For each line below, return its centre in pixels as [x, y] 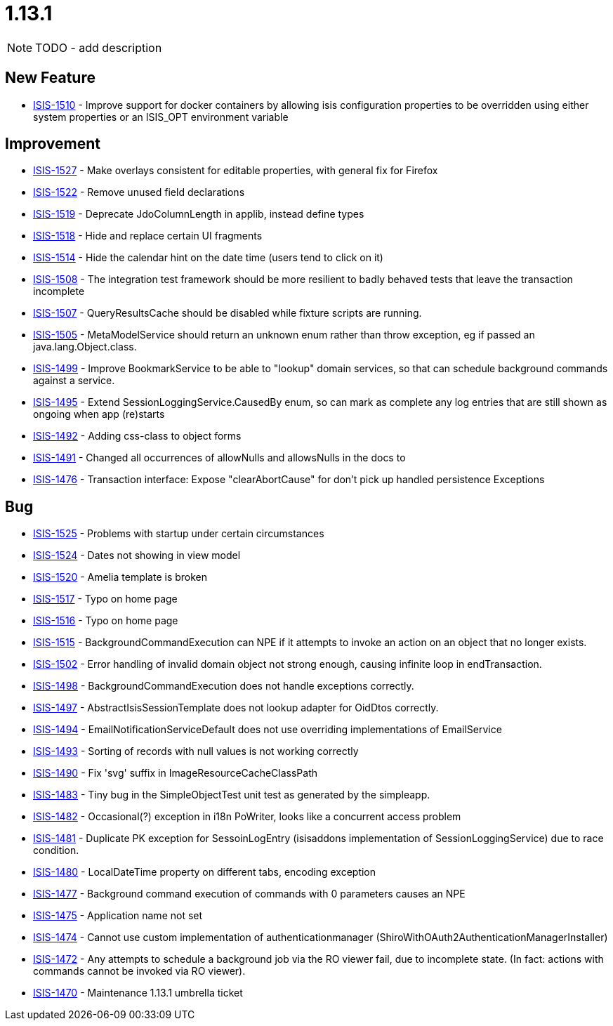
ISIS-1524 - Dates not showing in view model [137, 555]
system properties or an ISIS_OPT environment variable [161, 117]
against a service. [74, 381]
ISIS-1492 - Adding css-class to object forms [137, 436]
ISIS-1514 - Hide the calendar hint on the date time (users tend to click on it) [208, 258]
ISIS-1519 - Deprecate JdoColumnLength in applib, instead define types [199, 214]
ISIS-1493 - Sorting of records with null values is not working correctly [196, 751]
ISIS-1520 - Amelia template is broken [120, 577]
